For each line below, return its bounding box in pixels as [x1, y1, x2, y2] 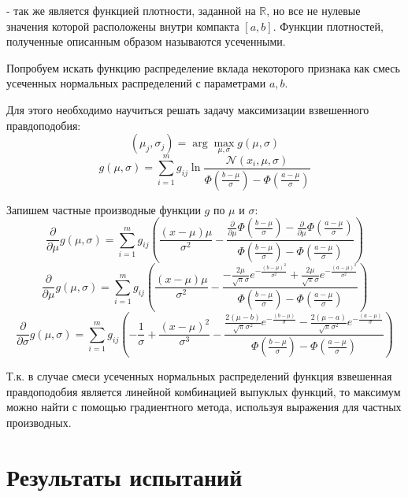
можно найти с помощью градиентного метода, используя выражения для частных [6, 399, 402, 415]
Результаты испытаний [6, 460, 243, 492]
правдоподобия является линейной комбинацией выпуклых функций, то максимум [6, 383, 401, 399]
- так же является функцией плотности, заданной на [6, 2, 256, 18]
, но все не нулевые [266, 2, 361, 18]
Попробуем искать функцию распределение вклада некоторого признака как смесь [6, 59, 400, 76]
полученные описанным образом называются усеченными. [6, 33, 286, 50]
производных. [6, 414, 72, 431]
